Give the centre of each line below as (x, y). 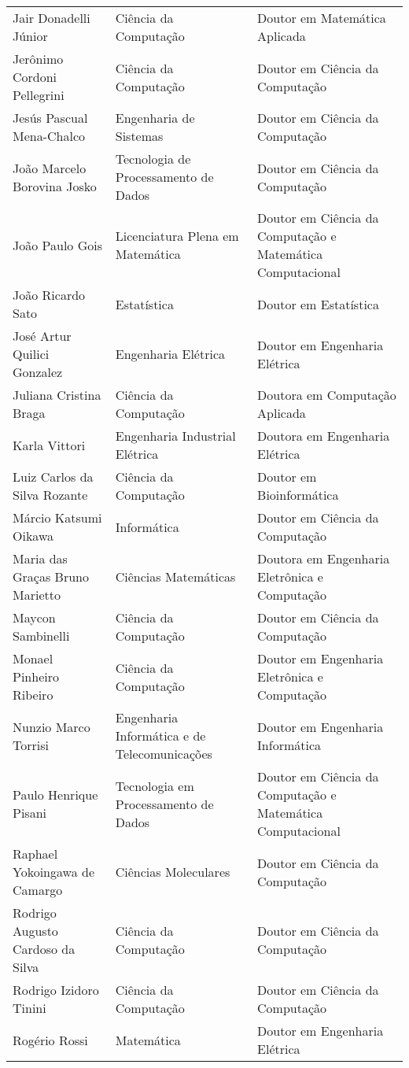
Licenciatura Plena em (177, 236)
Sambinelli (41, 636)
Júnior (30, 36)
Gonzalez (38, 372)
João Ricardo (49, 295)
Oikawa (33, 536)
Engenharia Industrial (175, 436)
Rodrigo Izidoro (56, 990)
